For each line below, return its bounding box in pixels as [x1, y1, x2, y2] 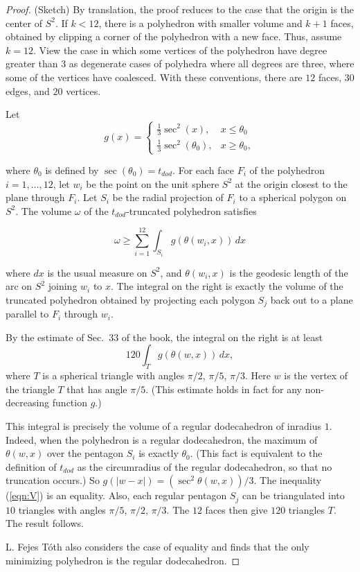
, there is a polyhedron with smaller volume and [98, 15, 303, 30]
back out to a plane [270, 292, 353, 306]
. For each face [172, 163, 234, 177]
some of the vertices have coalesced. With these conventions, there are [6, 69, 303, 84]
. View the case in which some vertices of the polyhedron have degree [33, 42, 327, 57]
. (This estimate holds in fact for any [145, 381, 303, 396]
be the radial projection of [112, 190, 224, 205]
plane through [6, 190, 65, 205]
